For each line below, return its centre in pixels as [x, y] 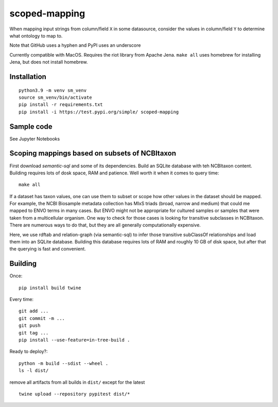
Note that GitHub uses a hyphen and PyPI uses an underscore [75, 45]
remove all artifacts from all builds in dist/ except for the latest [77, 382]
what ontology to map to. [36, 36]
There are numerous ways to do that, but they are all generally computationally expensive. [105, 225]
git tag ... [34, 333]
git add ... [34, 311]
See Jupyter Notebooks [35, 138]
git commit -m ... [42, 318]
